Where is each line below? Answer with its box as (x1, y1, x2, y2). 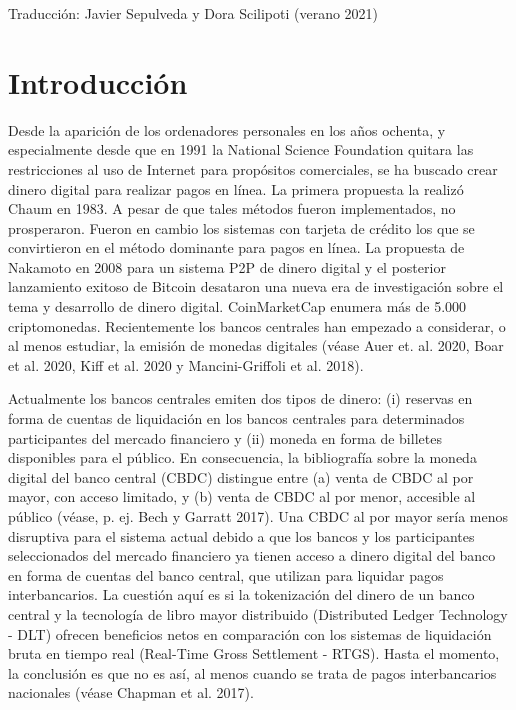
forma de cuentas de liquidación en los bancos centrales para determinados (8, 408, 465, 429)
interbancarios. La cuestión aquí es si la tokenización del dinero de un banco (8, 584, 475, 605)
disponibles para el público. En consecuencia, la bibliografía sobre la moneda (8, 447, 477, 468)
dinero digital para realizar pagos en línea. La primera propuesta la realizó (8, 178, 464, 199)
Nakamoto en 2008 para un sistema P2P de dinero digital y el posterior (8, 256, 446, 277)
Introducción (8, 61, 188, 102)
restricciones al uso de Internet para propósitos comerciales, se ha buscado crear (8, 158, 498, 179)
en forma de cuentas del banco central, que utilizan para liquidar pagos (8, 564, 444, 585)
